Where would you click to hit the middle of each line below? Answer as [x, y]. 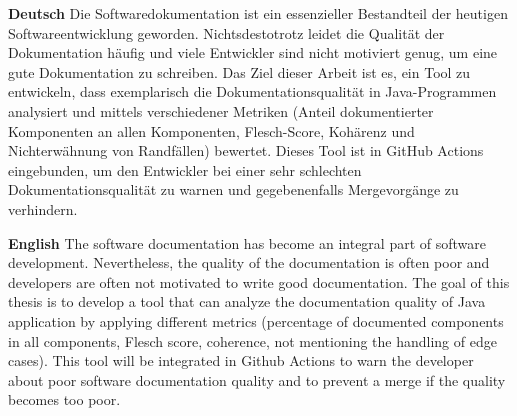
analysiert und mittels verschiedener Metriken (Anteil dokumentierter [221, 110]
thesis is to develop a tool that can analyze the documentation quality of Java [247, 301]
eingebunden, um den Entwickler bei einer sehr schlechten [185, 169]
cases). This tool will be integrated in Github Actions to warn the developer [241, 360]
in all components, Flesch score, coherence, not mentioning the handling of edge [252, 340]
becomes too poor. [64, 399]
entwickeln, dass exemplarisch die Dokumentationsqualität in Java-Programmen [252, 91]
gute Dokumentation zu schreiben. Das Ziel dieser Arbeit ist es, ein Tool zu [239, 71]
